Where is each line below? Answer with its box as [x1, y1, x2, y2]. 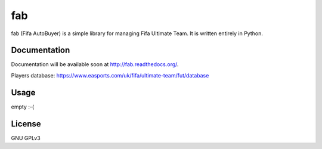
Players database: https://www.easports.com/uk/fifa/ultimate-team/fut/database [11, 72, 209, 79]
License [11, 119, 41, 129]
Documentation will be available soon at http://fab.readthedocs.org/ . [11, 61, 179, 68]
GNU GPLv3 [11, 134, 41, 141]
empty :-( [11, 103, 35, 110]
